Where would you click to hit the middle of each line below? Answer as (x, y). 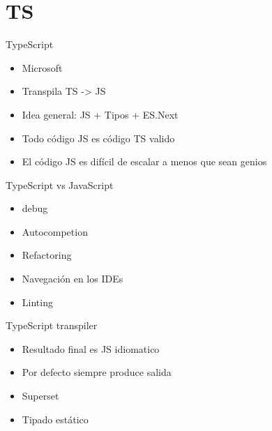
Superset (40, 396)
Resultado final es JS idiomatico (91, 348)
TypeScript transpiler (52, 325)
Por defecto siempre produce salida (97, 372)
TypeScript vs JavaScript (60, 184)
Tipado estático (55, 419)
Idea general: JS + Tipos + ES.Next (100, 114)
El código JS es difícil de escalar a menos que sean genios (144, 161)
